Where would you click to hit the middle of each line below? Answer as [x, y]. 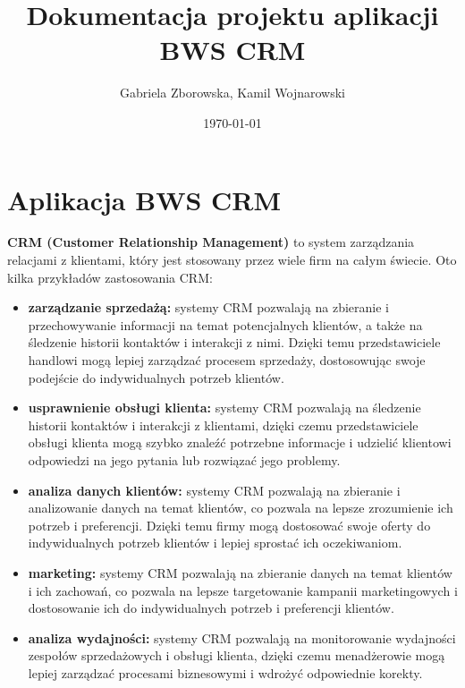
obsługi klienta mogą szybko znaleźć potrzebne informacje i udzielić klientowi [240, 442]
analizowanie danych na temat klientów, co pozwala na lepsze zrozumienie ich [241, 508]
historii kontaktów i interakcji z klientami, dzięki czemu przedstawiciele [223, 425]
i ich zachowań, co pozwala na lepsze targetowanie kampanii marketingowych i [243, 590]
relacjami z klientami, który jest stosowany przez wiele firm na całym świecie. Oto [232, 260]
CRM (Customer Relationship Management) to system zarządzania [211, 242]
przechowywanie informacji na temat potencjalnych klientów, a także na [225, 324]
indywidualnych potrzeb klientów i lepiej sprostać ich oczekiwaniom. [215, 543]
